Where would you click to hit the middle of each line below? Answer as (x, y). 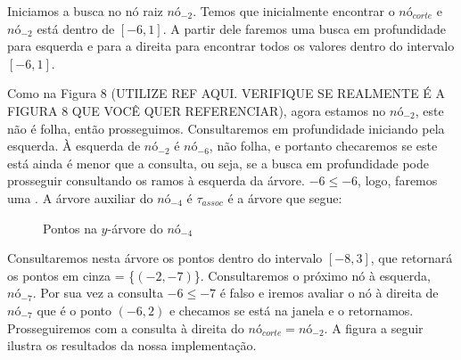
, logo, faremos (398, 180)
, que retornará (412, 258)
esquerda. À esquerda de (74, 146)
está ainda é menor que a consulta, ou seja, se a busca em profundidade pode (218, 163)
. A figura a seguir (374, 327)
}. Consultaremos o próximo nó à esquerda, (312, 275)
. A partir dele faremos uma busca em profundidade (304, 28)
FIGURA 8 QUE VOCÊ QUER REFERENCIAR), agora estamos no (197, 110)
